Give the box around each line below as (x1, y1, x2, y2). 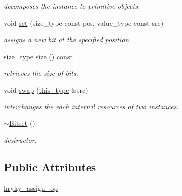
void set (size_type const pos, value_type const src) (4, 17, 164, 28)
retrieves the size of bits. (4, 68, 78, 78)
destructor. (4, 134, 37, 145)
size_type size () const (4, 51, 73, 61)
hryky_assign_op (4, 182, 58, 193)
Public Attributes (4, 159, 96, 174)
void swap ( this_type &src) (4, 84, 88, 95)
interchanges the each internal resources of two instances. (4, 101, 179, 111)
